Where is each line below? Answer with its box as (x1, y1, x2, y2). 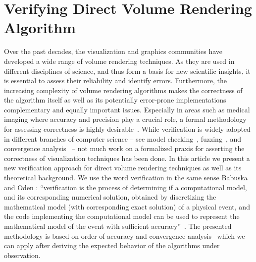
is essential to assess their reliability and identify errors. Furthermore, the (4, 75, 227, 86)
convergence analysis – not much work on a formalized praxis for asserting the (4, 143, 245, 154)
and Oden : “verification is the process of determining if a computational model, (4, 182, 247, 192)
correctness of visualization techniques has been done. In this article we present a (4, 153, 250, 163)
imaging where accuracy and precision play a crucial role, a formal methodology (4, 114, 247, 124)
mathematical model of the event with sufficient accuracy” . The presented (4, 221, 232, 231)
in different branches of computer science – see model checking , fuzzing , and (4, 133, 242, 144)
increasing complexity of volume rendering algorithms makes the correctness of (4, 85, 243, 95)
